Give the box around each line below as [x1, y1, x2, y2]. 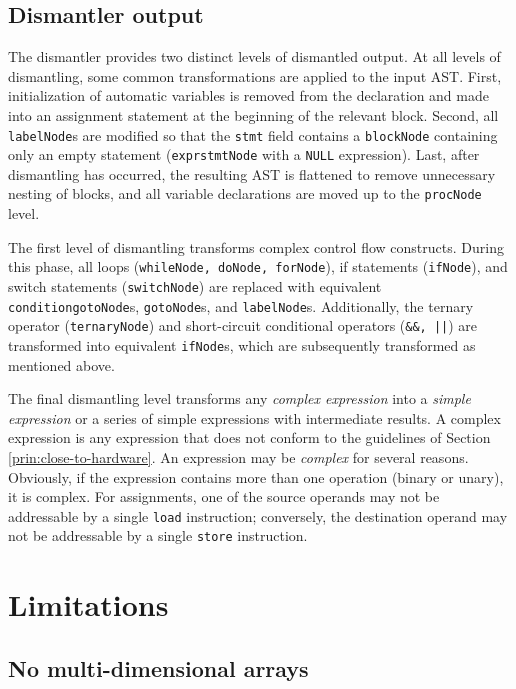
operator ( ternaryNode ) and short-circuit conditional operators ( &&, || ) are [8, 315, 478, 336]
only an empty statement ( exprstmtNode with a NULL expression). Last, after [8, 144, 480, 165]
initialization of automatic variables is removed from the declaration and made [8, 85, 489, 106]
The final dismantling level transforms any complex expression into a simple [8, 388, 471, 409]
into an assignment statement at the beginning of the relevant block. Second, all [8, 104, 499, 125]
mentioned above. [8, 354, 115, 375]
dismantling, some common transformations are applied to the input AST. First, [8, 65, 502, 86]
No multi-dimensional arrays [8, 652, 309, 683]
